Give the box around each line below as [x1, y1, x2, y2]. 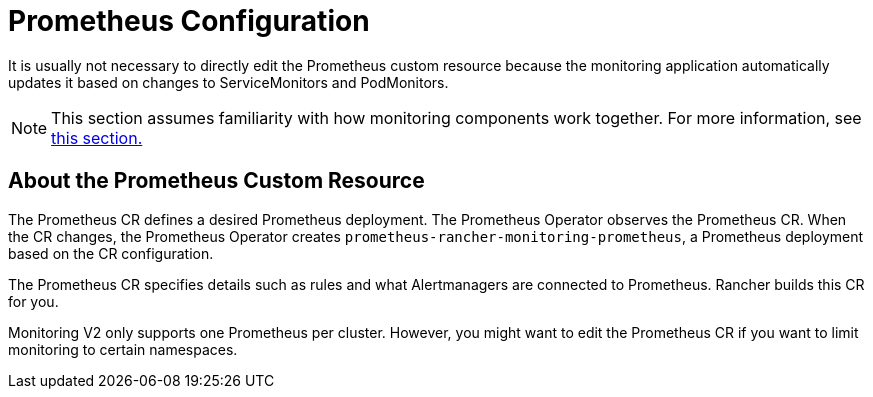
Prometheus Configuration [8, 4, 370, 38]
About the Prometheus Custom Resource [8, 168, 425, 194]
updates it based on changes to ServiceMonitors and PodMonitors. [8, 73, 449, 91]
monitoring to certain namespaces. [8, 340, 238, 358]
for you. [8, 292, 59, 310]
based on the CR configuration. [8, 244, 214, 262]
